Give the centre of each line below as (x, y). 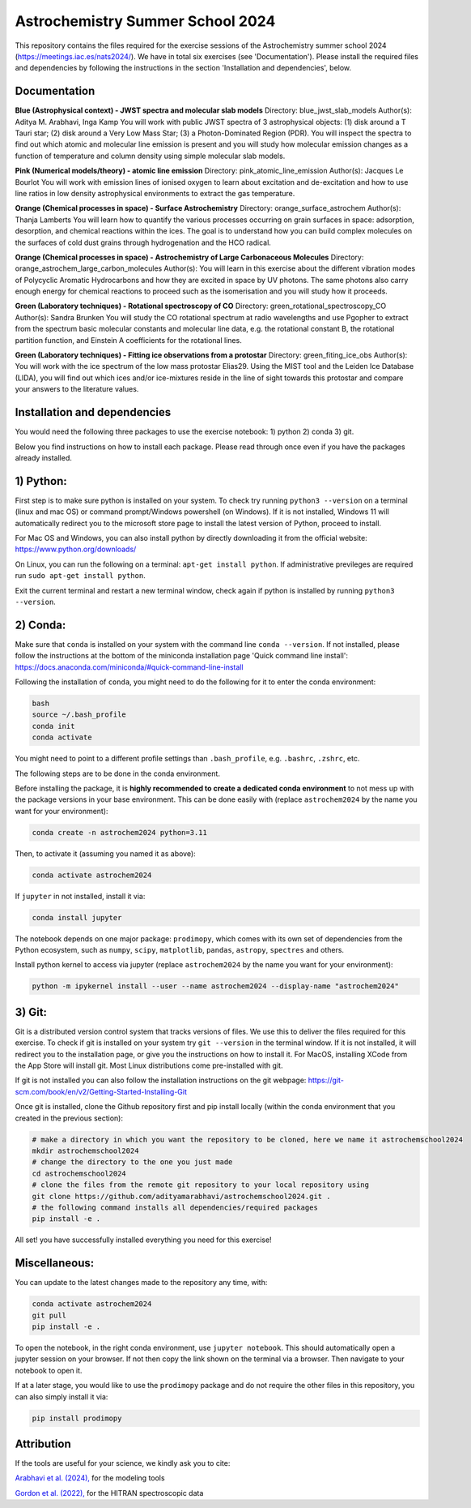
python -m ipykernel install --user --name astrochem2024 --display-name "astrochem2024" (216, 986)
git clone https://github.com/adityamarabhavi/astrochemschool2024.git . (181, 1196)
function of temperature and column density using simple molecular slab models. (150, 156)
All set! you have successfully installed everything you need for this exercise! (143, 1240)
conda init (53, 726)
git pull (49, 1315)
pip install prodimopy (77, 1418)
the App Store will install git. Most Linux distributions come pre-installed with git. (149, 1065)
